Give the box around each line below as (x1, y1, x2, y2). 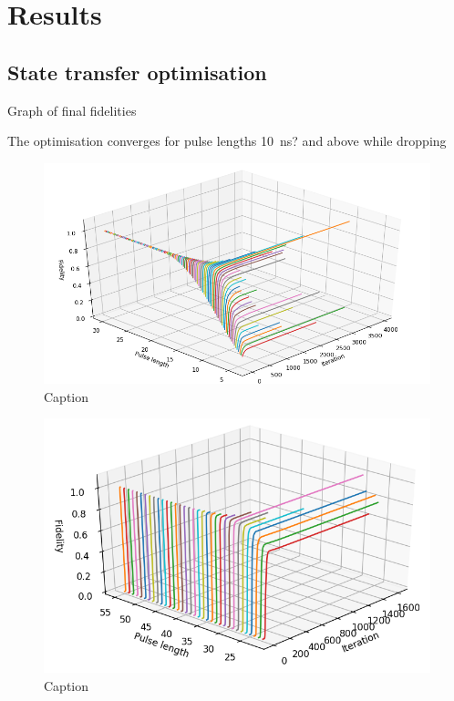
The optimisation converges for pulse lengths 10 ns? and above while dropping (7, 131, 447, 150)
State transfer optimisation (7, 57, 267, 86)
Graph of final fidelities (7, 100, 137, 119)
